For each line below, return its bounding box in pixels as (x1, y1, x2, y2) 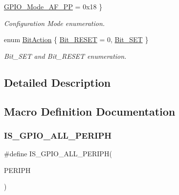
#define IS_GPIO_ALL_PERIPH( (4, 148, 112, 159)
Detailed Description (4, 74, 111, 90)
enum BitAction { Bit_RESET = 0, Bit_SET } (4, 34, 149, 45)
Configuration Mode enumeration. (4, 18, 105, 28)
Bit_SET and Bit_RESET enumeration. (4, 50, 127, 61)
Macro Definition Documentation (4, 103, 176, 119)
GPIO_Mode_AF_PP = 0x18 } (4, 1, 103, 11)
